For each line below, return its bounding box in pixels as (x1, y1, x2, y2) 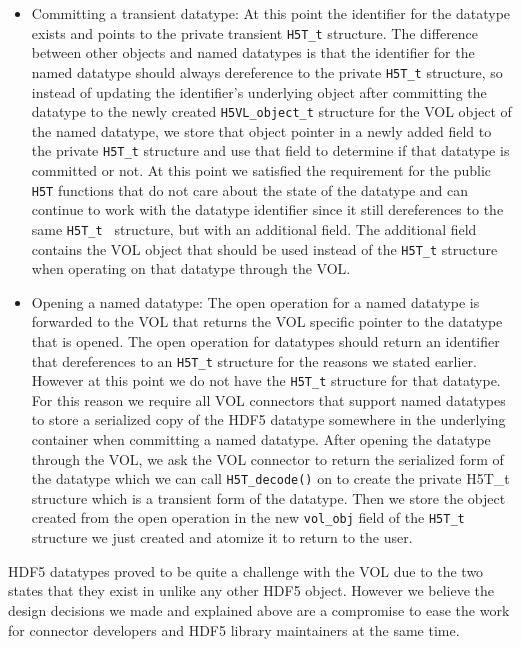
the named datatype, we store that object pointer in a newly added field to (31, 120, 492, 141)
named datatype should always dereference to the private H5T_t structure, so (31, 61, 503, 82)
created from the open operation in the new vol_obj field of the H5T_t (31, 507, 465, 528)
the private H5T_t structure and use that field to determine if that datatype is (31, 140, 510, 161)
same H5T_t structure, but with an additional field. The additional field (31, 218, 477, 239)
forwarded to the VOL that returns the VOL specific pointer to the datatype (31, 311, 503, 332)
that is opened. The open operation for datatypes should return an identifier (31, 330, 500, 351)
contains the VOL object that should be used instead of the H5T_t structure (31, 238, 498, 259)
